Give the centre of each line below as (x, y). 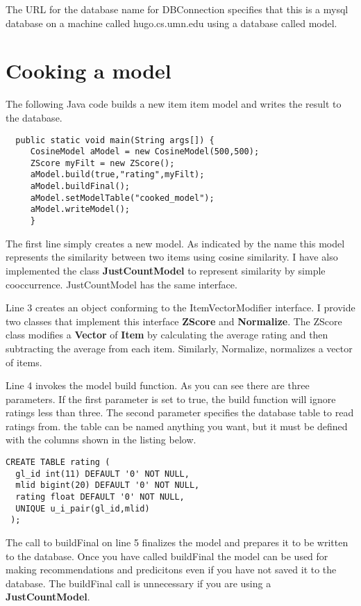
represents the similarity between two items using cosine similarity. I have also (172, 257)
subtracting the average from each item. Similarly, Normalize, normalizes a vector (179, 348)
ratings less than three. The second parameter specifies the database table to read (180, 412)
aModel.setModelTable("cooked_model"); (122, 198)
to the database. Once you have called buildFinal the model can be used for (167, 556)
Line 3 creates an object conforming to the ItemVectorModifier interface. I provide (180, 308)
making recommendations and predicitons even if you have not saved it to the (171, 570)
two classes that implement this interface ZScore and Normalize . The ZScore (174, 321)
